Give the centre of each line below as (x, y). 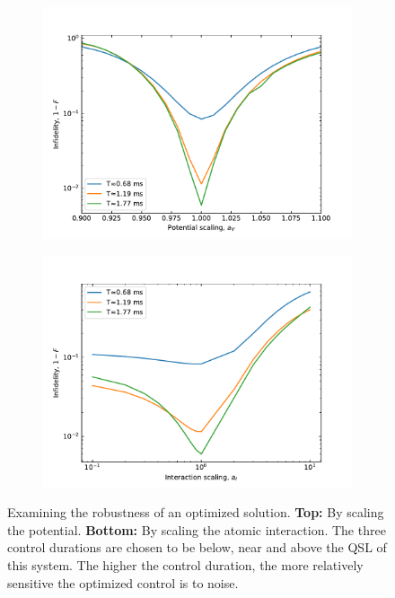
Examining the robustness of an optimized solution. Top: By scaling (196, 512)
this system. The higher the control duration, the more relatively (185, 564)
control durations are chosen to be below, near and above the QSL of (197, 547)
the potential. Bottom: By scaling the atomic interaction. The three (197, 529)
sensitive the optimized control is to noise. (123, 582)
